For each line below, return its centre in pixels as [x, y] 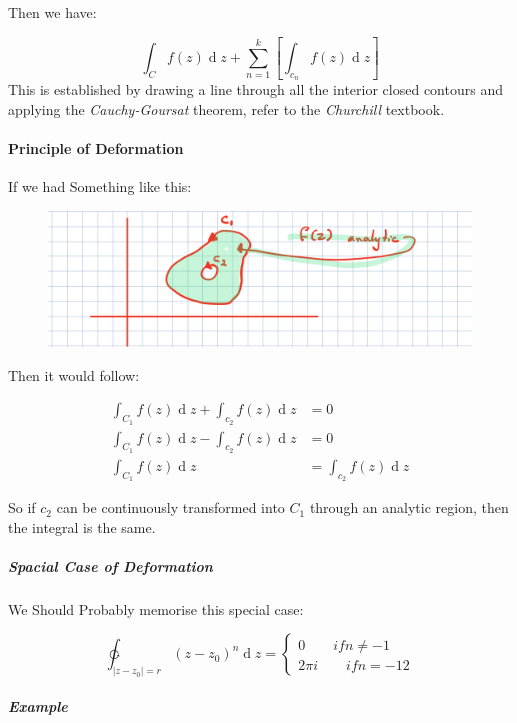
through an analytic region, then [409, 507]
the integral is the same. [82, 526]
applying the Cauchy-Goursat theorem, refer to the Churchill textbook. [226, 108]
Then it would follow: [74, 374]
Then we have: [52, 12]
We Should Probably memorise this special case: [156, 608]
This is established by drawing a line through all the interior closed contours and [255, 89]
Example [38, 705]
